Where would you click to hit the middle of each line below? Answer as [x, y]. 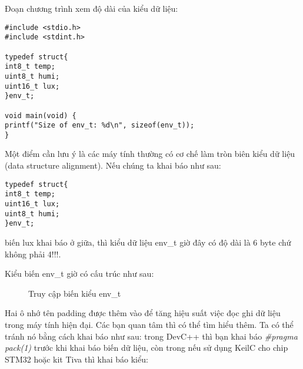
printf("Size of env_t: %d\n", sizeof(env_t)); [100, 125]
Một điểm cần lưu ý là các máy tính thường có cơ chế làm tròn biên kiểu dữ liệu [150, 154]
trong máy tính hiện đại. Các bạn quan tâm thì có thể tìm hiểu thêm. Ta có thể [149, 324]
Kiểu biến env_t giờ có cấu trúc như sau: [79, 274]
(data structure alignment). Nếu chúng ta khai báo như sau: [113, 165]
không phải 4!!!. [33, 254]
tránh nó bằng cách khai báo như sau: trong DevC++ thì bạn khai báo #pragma [151, 336]
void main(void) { [41, 115]
